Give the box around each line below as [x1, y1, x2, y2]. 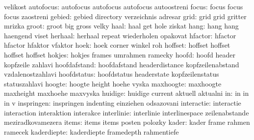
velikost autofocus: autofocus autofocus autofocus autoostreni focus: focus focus [4, 1, 243, 11]
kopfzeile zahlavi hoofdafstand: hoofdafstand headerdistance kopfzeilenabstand [4, 59, 239, 69]
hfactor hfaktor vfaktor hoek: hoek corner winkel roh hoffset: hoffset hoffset [4, 40, 230, 50]
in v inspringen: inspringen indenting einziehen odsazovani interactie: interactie [4, 97, 241, 108]
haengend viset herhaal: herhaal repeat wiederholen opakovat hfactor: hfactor [4, 30, 236, 40]
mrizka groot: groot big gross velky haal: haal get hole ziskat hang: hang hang [4, 21, 239, 31]
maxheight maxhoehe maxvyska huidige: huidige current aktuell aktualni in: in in [4, 88, 249, 98]
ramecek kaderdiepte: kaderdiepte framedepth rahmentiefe [4, 126, 179, 137]
